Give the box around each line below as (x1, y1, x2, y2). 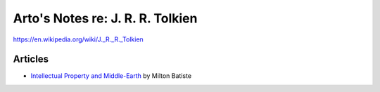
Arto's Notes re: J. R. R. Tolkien (13, 11, 198, 26)
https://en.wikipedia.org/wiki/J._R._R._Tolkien (13, 35, 144, 44)
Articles (13, 53, 49, 65)
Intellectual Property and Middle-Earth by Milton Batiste (30, 72, 192, 80)
